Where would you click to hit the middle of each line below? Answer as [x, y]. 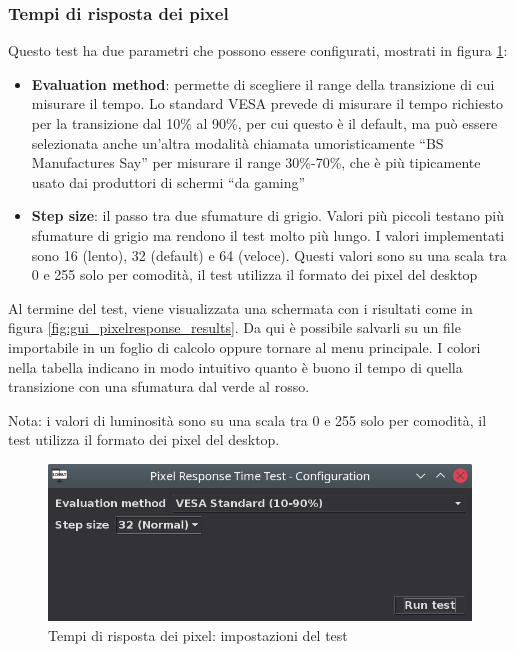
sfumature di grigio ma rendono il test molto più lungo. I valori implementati [268, 234]
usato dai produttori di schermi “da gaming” [168, 181]
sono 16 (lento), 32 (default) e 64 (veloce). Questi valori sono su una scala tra [269, 254]
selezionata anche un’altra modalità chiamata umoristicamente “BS [237, 142]
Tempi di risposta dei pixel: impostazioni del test [198, 634]
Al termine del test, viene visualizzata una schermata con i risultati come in [240, 307]
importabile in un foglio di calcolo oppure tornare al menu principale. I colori [244, 346]
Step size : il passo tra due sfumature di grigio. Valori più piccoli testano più [268, 215]
